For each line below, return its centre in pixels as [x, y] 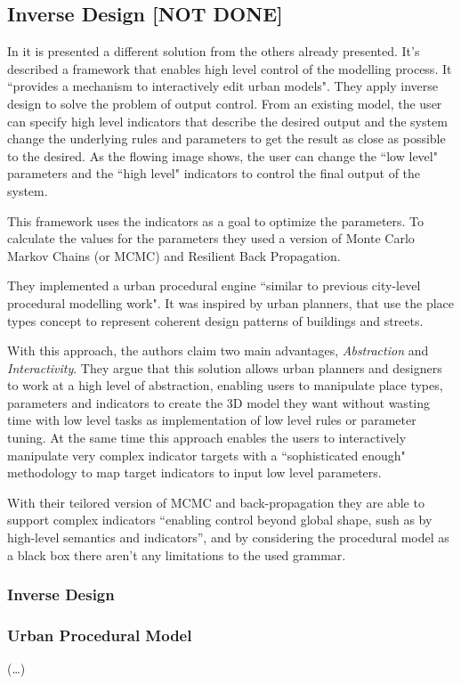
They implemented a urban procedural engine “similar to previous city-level [214, 285]
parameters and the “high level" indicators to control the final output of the [214, 173]
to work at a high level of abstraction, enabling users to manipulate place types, [225, 385]
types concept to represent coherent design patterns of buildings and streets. [215, 320]
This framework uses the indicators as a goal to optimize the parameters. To [216, 220]
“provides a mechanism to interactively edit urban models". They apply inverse [223, 86]
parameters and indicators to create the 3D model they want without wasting [219, 402]
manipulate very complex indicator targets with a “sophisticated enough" [206, 455]
